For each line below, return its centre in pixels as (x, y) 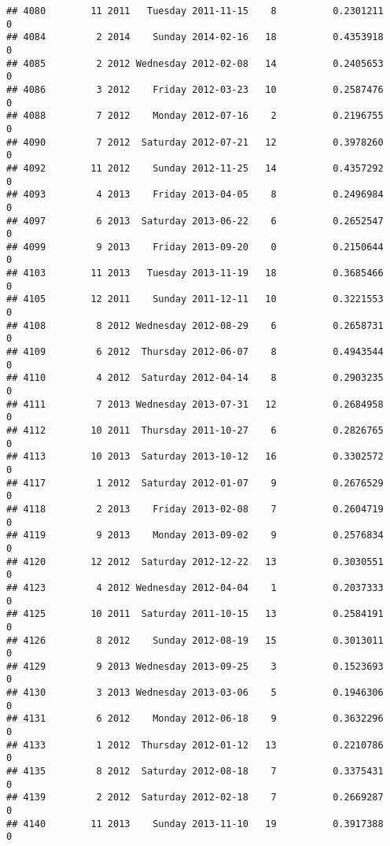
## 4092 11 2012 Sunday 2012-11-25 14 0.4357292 (195, 168)
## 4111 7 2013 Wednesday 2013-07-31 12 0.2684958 (195, 404)
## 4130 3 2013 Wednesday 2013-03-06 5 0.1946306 (195, 693)
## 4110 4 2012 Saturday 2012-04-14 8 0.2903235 (195, 378)
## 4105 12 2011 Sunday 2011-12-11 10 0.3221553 (195, 299)
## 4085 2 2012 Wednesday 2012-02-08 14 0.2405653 (195, 63)
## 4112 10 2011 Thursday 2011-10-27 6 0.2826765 (195, 430)
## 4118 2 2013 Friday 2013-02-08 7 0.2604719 (195, 509)
